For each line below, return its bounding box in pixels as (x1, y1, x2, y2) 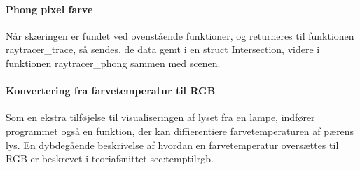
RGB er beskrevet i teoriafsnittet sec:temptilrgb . (6, 151, 214, 166)
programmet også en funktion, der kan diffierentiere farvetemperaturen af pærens (6, 123, 354, 138)
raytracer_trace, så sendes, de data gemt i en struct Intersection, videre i (6, 42, 320, 57)
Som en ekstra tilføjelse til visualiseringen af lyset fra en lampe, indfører (6, 110, 315, 125)
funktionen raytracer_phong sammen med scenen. (6, 55, 221, 70)
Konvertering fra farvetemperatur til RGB (6, 83, 216, 98)
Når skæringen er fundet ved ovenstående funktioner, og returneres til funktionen (6, 28, 354, 43)
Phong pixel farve (6, 1, 93, 16)
